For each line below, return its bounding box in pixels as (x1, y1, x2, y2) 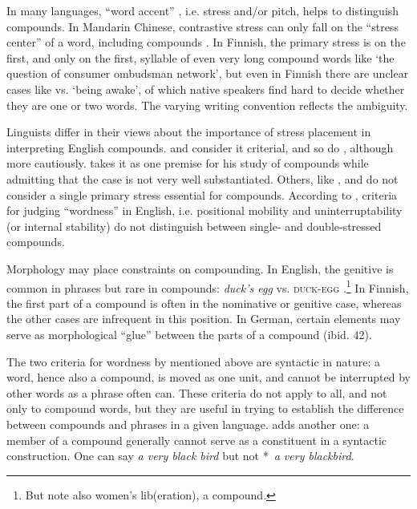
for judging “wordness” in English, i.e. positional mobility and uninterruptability (6, 202, 403, 219)
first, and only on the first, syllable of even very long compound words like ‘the (6, 49, 395, 66)
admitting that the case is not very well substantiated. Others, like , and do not (6, 170, 399, 187)
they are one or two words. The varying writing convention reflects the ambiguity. (6, 96, 408, 113)
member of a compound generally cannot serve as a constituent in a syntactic (6, 431, 387, 448)
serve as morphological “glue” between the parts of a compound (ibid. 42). (6, 325, 372, 342)
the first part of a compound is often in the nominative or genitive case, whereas (6, 294, 402, 311)
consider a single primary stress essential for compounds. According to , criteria (6, 186, 398, 203)
